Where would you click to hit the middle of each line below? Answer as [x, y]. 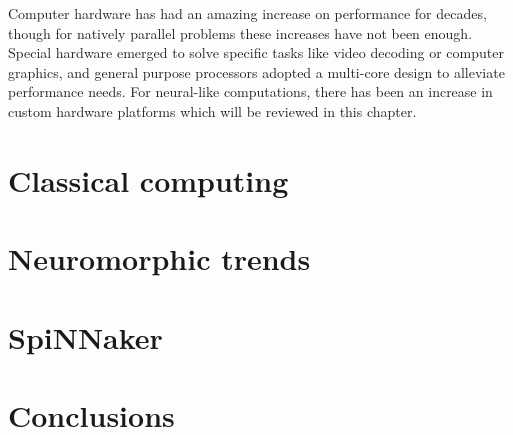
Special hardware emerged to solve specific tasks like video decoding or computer [256, 52]
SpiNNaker [85, 336]
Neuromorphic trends [159, 258]
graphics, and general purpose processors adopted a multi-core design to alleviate [256, 71]
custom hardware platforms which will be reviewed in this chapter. [212, 110]
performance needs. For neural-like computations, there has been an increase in [250, 91]
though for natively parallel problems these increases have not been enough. [240, 32]
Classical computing [148, 179]
